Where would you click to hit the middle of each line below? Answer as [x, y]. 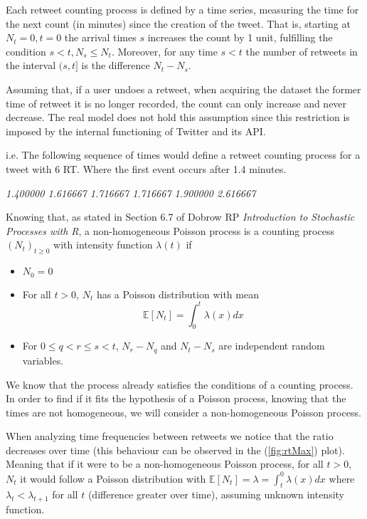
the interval [31, 65]
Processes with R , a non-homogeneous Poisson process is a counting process [170, 230]
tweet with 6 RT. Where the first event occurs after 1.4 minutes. [146, 168]
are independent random [272, 346]
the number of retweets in [302, 51]
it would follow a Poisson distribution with [113, 478]
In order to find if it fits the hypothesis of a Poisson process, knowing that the [176, 398]
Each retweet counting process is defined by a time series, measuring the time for [182, 9]
